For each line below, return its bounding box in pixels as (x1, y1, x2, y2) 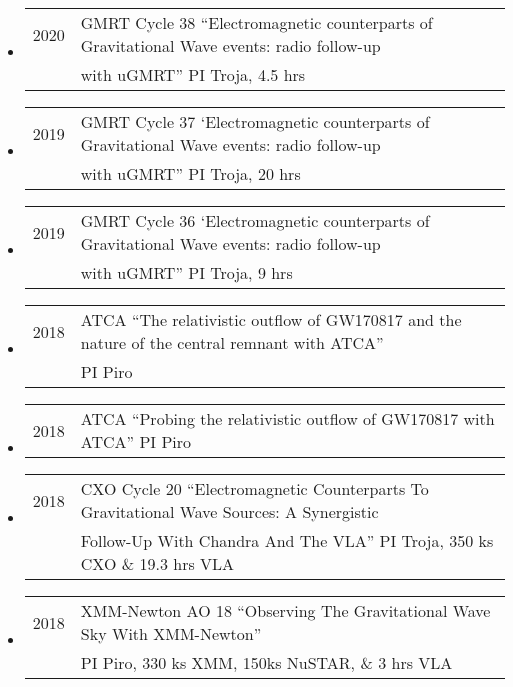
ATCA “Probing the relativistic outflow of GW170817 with (80, 407, 495, 430)
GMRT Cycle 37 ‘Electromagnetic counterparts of (80, 110, 430, 133)
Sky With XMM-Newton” (80, 622, 262, 645)
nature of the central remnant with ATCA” (80, 331, 384, 354)
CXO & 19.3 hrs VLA (80, 552, 235, 575)
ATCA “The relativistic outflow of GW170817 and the (80, 308, 462, 331)
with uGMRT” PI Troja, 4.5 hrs (80, 63, 306, 86)
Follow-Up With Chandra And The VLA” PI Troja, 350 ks (80, 529, 494, 552)
